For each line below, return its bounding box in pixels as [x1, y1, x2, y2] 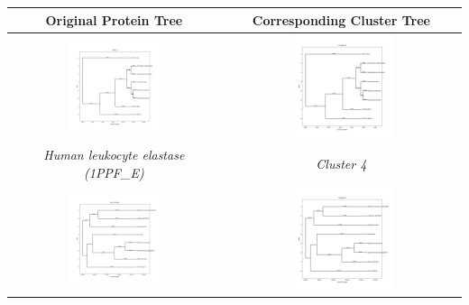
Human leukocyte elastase [43, 145, 185, 164]
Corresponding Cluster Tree [252, 10, 430, 29]
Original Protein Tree [45, 10, 183, 29]
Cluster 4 [316, 153, 367, 172]
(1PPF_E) [84, 162, 144, 181]
